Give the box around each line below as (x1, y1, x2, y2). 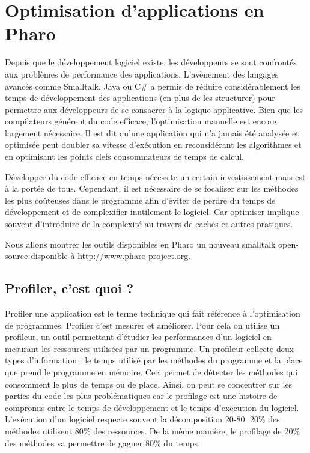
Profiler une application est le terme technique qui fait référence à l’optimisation (5, 307, 300, 320)
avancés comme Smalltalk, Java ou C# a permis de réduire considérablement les (5, 79, 300, 92)
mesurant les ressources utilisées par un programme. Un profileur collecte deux (5, 342, 294, 354)
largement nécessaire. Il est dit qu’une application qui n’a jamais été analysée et (5, 126, 299, 139)
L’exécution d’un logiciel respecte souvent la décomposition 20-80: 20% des (5, 413, 280, 425)
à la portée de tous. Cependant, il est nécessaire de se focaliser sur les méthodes (5, 182, 299, 195)
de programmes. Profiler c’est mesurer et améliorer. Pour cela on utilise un (5, 318, 280, 331)
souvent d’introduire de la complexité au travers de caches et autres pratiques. (5, 217, 293, 230)
